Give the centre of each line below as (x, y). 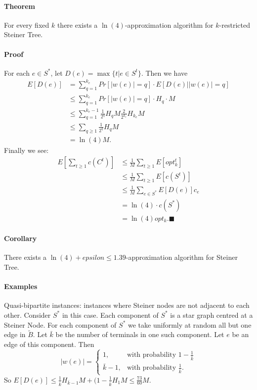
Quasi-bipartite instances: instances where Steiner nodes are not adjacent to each (127, 305)
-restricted (235, 24)
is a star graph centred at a (212, 315)
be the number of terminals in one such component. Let (140, 334)
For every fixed (27, 24)
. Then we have (164, 73)
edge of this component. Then (49, 344)
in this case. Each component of (110, 315)
